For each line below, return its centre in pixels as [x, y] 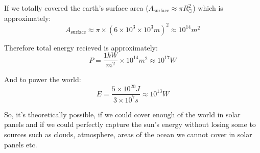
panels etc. [21, 144]
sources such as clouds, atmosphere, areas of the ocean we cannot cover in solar [128, 134]
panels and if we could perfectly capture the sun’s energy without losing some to [130, 124]
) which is [208, 8]
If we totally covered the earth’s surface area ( [76, 8]
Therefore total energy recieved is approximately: [81, 47]
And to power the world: [43, 79]
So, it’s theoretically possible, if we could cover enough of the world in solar [122, 114]
